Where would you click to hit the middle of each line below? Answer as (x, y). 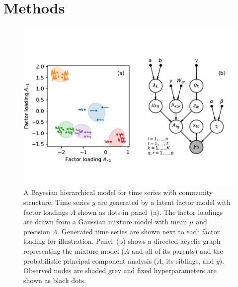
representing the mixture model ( (74, 251)
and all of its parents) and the (177, 251)
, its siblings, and (188, 260)
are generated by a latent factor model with (164, 202)
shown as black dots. (55, 280)
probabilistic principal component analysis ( (90, 260)
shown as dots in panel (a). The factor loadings (150, 212)
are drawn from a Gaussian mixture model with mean (105, 222)
